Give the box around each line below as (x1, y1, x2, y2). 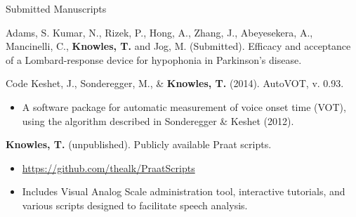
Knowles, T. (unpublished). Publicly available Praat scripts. (6, 137, 272, 152)
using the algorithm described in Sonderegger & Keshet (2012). (22, 113, 294, 128)
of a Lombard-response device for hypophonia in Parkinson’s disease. (6, 52, 302, 67)
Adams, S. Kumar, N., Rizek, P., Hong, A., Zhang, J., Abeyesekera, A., (6, 25, 313, 39)
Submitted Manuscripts (6, 1, 107, 15)
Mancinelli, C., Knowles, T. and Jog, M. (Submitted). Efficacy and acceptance (6, 39, 351, 53)
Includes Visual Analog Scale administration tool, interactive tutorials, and (22, 184, 345, 199)
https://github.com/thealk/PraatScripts (22, 160, 195, 175)
